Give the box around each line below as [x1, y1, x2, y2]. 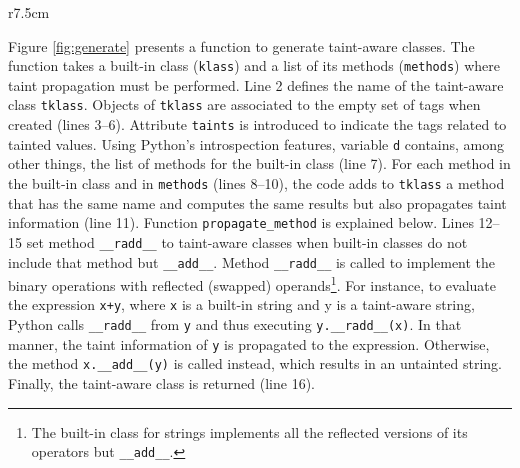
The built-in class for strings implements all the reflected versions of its [31, 421, 468, 442]
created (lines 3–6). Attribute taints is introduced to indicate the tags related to [8, 114, 507, 135]
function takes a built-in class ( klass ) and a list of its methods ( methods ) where [8, 55, 501, 76]
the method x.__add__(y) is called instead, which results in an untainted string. [8, 353, 502, 374]
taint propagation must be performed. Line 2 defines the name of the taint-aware [8, 74, 504, 95]
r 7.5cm [8, 2, 50, 22]
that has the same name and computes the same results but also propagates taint [8, 192, 507, 213]
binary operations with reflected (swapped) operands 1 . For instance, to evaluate [8, 272, 497, 295]
